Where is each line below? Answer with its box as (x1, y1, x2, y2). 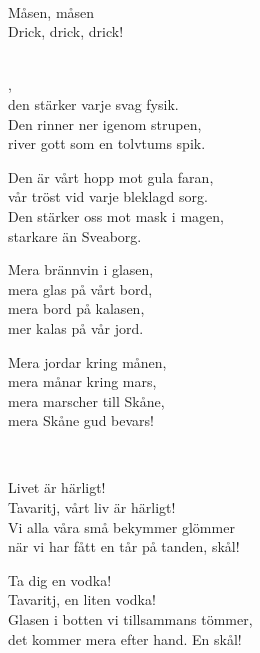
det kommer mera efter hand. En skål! (8, 628, 242, 649)
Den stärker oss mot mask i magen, (8, 205, 224, 226)
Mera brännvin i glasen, (8, 259, 154, 280)
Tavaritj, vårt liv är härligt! (8, 497, 176, 518)
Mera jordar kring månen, (8, 351, 167, 372)
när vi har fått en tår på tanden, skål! (8, 536, 240, 557)
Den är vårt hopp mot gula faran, (8, 166, 214, 187)
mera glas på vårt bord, (8, 278, 153, 299)
